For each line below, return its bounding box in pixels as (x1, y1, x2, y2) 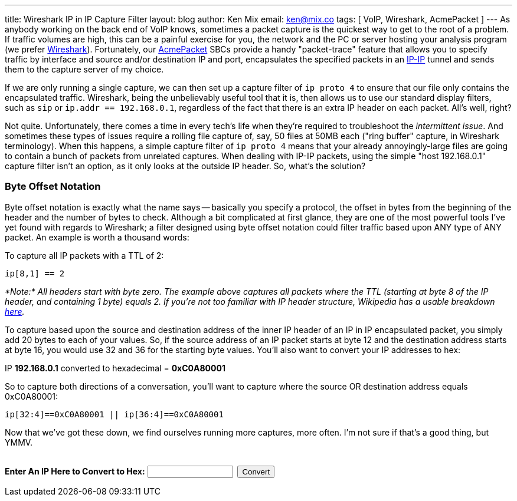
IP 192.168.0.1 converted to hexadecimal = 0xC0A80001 (5, 362, 225, 373)
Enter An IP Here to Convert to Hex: (5, 466, 145, 476)
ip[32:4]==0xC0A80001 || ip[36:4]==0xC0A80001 (5, 409, 224, 419)
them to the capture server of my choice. (5, 64, 164, 74)
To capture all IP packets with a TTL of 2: (5, 250, 164, 261)
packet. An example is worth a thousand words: (5, 232, 189, 242)
